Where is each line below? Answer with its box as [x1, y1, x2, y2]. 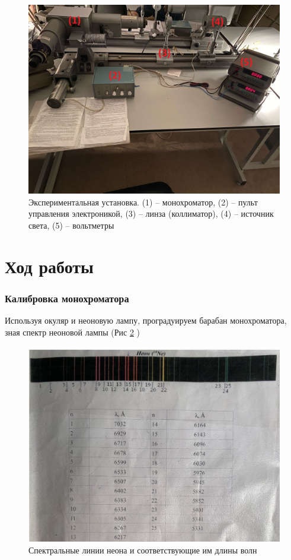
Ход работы [5, 254, 94, 278]
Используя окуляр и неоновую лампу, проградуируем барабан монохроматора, [5, 314, 287, 326]
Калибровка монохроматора [5, 290, 129, 305]
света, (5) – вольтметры [28, 219, 114, 231]
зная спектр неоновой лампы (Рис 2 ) [5, 325, 140, 338]
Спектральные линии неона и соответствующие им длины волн [28, 543, 257, 556]
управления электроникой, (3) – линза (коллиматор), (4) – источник [28, 207, 274, 220]
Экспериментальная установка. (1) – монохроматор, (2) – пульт [28, 195, 258, 208]
